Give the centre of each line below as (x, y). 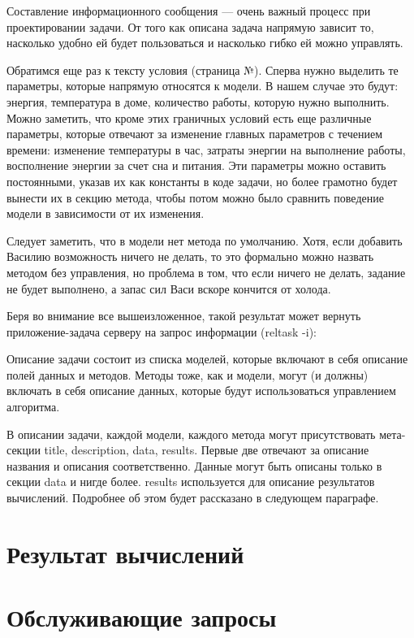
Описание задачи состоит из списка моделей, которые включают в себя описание (207, 359)
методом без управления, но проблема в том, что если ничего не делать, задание (206, 272)
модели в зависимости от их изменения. (106, 213)
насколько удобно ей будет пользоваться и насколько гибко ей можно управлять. (205, 43)
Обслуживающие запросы (142, 617)
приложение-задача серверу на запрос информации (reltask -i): (162, 331)
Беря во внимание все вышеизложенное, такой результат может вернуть (184, 316)
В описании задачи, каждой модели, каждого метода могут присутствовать (191, 434)
